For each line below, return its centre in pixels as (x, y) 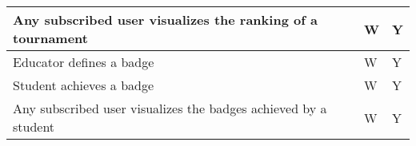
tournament (50, 38)
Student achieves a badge (84, 85)
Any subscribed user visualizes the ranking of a (165, 20)
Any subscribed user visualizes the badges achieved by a (170, 108)
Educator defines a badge (84, 62)
